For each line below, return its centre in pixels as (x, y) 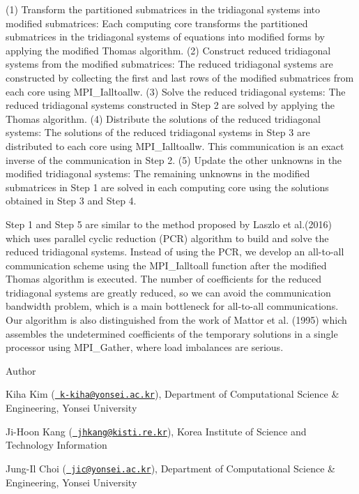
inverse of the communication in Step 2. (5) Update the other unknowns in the (174, 159)
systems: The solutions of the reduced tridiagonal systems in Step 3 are (158, 132)
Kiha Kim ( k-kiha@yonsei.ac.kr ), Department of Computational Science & (173, 394)
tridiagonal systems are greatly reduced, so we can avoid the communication (168, 292)
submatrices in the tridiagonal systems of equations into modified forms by (165, 37)
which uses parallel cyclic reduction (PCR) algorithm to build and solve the (167, 238)
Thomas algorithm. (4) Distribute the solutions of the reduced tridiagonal (163, 118)
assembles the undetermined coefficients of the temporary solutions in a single (172, 333)
